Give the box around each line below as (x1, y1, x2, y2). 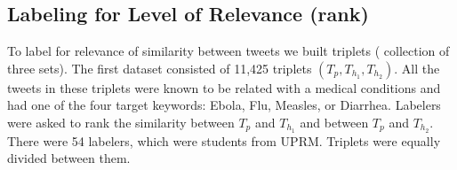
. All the (394, 58, 440, 77)
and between (300, 112, 369, 131)
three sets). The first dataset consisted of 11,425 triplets (7, 58, 312, 77)
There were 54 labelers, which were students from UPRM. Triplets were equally (7, 131, 441, 150)
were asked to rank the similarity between (7, 112, 235, 131)
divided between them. (7, 149, 131, 167)
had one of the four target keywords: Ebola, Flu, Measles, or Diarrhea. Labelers (7, 96, 441, 114)
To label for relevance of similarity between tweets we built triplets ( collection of (7, 42, 450, 60)
